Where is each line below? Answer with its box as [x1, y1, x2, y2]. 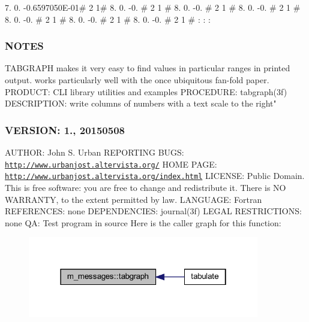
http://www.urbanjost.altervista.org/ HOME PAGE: [5, 157, 217, 170]
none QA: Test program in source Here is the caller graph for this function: [5, 216, 281, 229]
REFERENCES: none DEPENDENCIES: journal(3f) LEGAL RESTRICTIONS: [5, 205, 302, 217]
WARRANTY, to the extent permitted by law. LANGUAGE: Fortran [5, 193, 262, 205]
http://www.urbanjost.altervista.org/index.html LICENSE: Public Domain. [5, 169, 305, 182]
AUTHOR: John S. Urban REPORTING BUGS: [5, 146, 184, 158]
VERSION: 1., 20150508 [5, 122, 125, 137]
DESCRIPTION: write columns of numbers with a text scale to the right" [5, 97, 277, 110]
